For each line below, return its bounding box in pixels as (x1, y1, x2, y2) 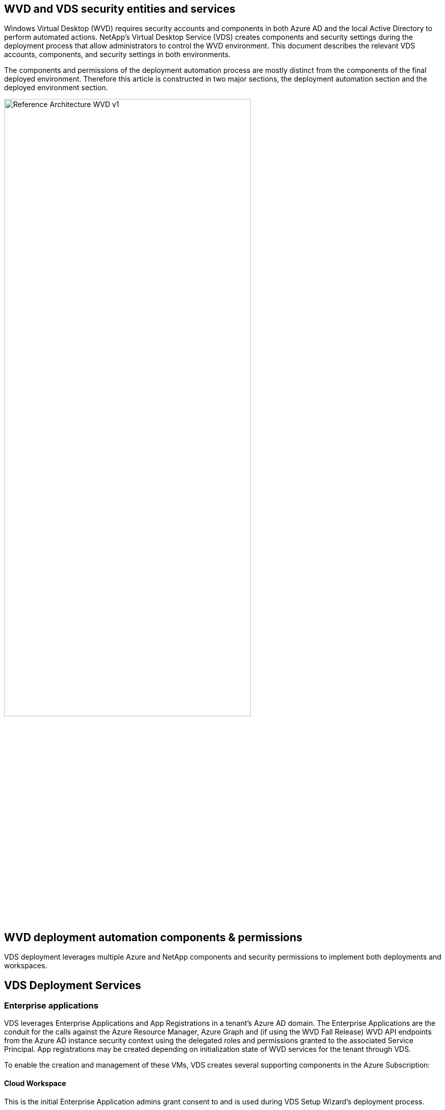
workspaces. (4, 961, 47, 970)
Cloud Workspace (4, 1079, 66, 1088)
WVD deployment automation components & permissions (4, 931, 303, 944)
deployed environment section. (4, 83, 108, 92)
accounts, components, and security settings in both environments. (4, 50, 231, 59)
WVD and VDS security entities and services (4, 3, 235, 15)
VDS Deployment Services (4, 978, 141, 992)
